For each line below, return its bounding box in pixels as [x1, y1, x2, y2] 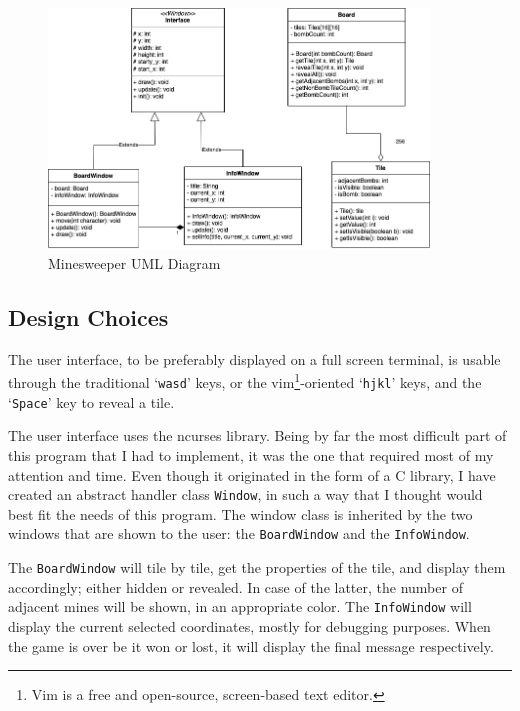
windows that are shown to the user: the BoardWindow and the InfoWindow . [8, 523, 470, 544]
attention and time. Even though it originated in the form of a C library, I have [8, 464, 496, 485]
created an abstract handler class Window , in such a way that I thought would [8, 484, 483, 505]
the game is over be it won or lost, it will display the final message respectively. [8, 635, 494, 656]
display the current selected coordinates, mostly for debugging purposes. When [8, 615, 491, 636]
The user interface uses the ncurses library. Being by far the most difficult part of [8, 425, 507, 446]
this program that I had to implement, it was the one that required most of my [8, 444, 494, 465]
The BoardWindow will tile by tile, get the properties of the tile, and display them [8, 557, 506, 577]
